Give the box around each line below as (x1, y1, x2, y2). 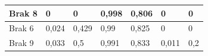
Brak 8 (9, 6, 38, 19)
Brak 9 (9, 37, 34, 49)
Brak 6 (9, 22, 34, 34)
